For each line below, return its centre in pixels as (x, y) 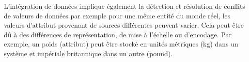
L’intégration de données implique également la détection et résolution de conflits (124, 6)
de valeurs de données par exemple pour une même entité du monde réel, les (117, 15)
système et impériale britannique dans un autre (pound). (88, 53)
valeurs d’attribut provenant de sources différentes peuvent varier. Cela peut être (124, 25)
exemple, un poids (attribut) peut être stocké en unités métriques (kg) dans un (121, 44)
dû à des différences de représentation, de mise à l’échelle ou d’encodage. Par (118, 34)
